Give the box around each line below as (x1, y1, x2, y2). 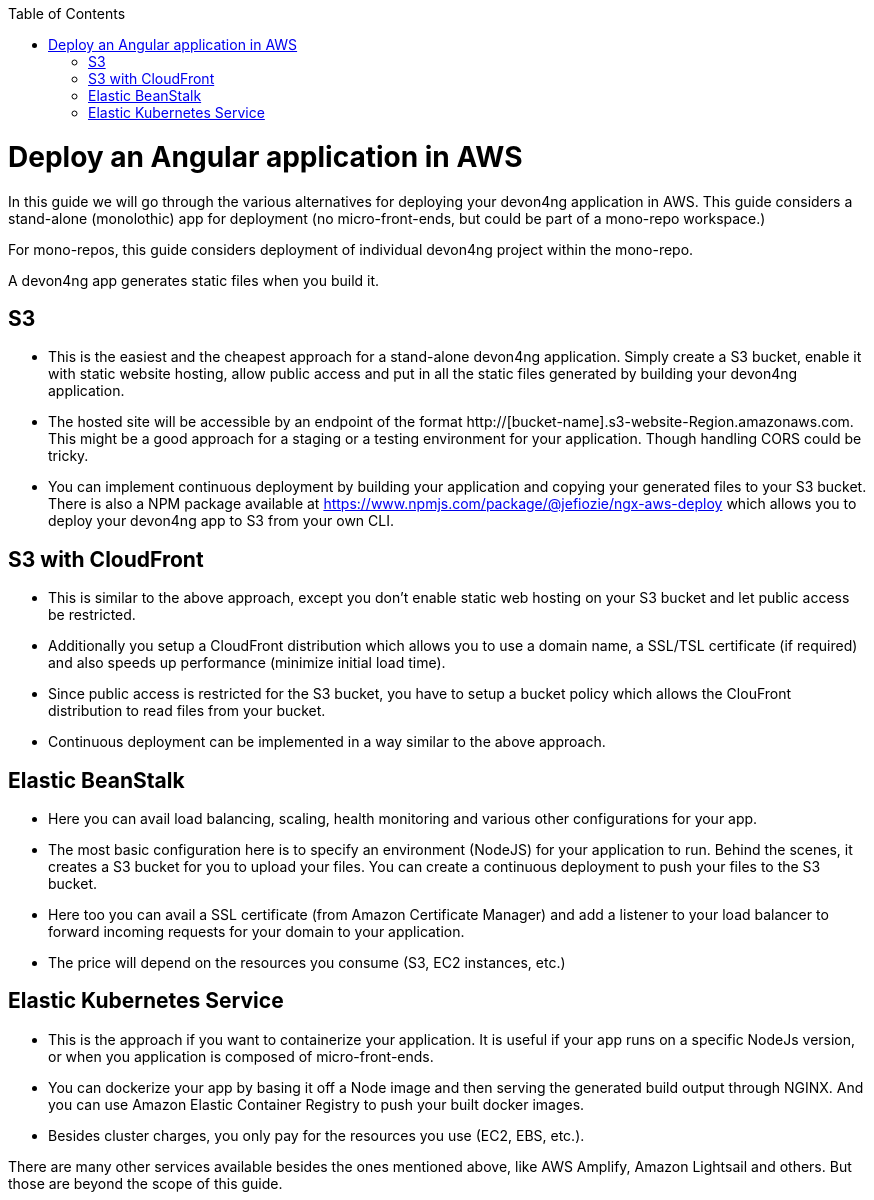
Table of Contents (8, 5, 126, 22)
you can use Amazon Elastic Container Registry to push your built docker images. (48, 1095, 585, 1113)
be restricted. (48, 606, 136, 624)
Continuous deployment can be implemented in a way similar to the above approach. (48, 733, 606, 751)
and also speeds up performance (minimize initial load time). (48, 654, 446, 672)
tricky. (48, 447, 89, 465)
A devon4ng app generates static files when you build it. (8, 271, 380, 289)
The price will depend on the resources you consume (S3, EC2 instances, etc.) (48, 954, 566, 972)
